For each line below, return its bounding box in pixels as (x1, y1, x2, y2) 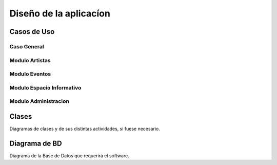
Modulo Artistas (9, 57, 51, 64)
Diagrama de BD (9, 139, 62, 148)
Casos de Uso (9, 27, 55, 36)
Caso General (9, 43, 44, 50)
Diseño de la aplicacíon (9, 8, 110, 19)
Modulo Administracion (9, 98, 69, 105)
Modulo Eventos (9, 70, 51, 78)
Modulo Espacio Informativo (9, 84, 82, 91)
